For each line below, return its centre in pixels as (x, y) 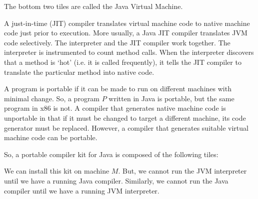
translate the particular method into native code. (79, 72)
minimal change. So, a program (52, 98)
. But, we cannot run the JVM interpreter (182, 171)
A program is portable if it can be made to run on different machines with (118, 89)
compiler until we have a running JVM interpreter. (82, 190)
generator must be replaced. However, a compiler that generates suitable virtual (126, 127)
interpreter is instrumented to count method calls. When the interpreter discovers (129, 52)
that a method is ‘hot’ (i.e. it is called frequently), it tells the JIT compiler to (123, 62)
